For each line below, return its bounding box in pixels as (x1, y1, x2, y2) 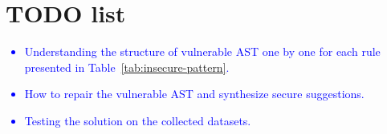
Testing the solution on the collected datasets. (24, 112, 251, 128)
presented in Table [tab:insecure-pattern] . (24, 58, 230, 75)
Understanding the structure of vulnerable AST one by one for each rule (24, 43, 381, 60)
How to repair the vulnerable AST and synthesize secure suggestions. (24, 85, 365, 102)
